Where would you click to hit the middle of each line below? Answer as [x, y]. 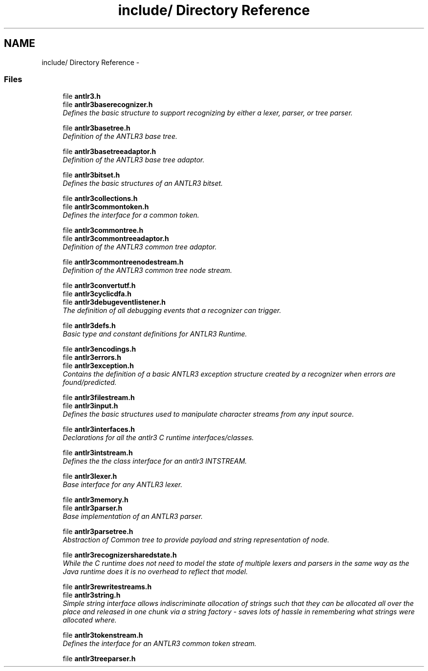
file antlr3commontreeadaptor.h [116, 239]
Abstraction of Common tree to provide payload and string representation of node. [196, 540]
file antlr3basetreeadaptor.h [109, 152]
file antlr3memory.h [96, 500]
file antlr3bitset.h [91, 175]
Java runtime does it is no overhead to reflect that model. [155, 572]
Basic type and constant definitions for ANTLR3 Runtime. [155, 334]
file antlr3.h [82, 96]
